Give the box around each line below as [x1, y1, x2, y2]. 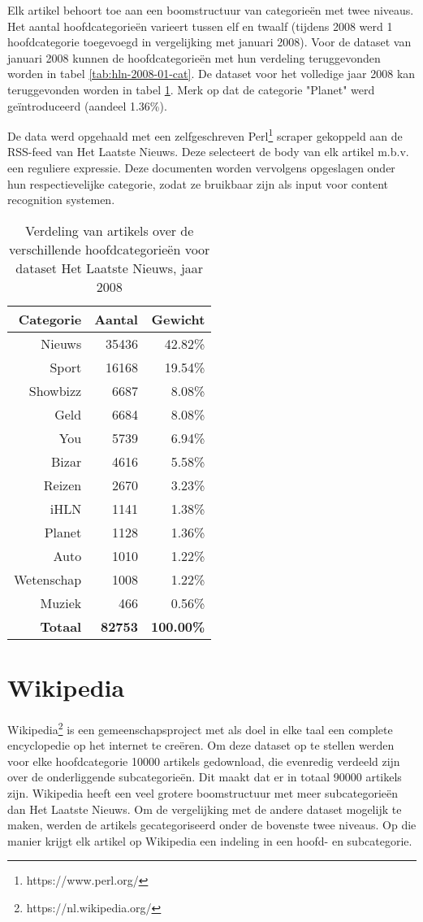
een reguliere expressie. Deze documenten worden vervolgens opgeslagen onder [7, 159, 395, 176]
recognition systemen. [7, 191, 115, 208]
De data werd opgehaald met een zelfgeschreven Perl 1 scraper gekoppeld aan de [7, 125, 403, 144]
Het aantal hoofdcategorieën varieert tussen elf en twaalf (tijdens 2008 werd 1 [7, 17, 393, 34]
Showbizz [28, 381, 82, 400]
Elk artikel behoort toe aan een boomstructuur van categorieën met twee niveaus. [7, 2, 414, 18]
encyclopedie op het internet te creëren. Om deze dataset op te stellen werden [7, 737, 395, 754]
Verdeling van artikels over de [25, 220, 194, 240]
